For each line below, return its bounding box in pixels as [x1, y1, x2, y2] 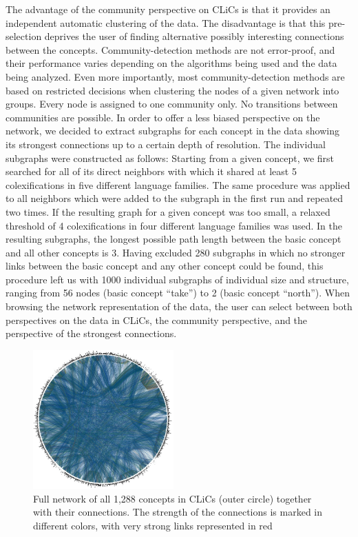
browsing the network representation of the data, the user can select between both [6, 299, 352, 314]
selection [6, 29, 42, 43]
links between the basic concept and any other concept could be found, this [6, 259, 324, 273]
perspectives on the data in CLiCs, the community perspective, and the [6, 312, 308, 327]
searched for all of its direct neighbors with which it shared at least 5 [6, 164, 297, 179]
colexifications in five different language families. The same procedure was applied [6, 177, 350, 192]
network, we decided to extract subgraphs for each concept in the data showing [6, 123, 339, 138]
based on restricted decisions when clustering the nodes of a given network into [6, 83, 339, 97]
